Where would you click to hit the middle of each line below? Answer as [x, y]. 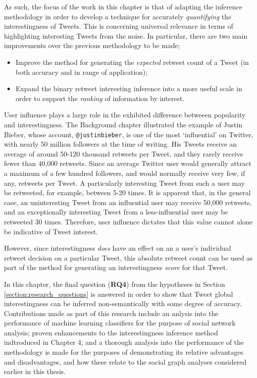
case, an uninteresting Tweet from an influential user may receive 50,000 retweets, [128, 202]
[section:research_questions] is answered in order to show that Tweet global [119, 294]
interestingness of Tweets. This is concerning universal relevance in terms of [119, 26]
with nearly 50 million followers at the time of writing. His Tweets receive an [121, 144]
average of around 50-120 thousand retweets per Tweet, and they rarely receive [124, 153]
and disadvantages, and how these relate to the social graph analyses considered [125, 361]
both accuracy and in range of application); [81, 72]
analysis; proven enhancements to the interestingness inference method [111, 332]
